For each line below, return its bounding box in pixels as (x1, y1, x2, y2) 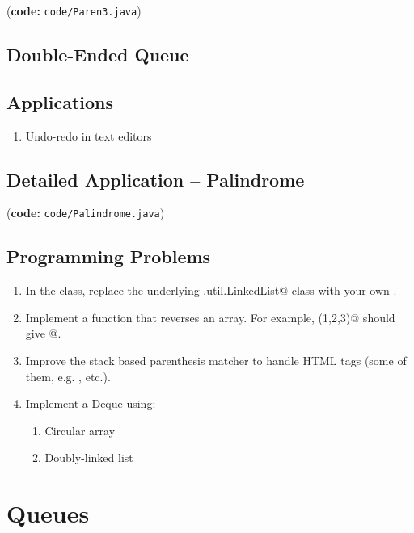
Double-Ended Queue (6, 42, 189, 67)
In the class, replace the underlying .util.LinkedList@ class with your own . (25, 282, 397, 299)
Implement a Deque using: (25, 395, 156, 412)
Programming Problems (6, 244, 211, 269)
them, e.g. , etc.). (25, 367, 111, 384)
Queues (6, 497, 90, 530)
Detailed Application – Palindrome (6, 166, 305, 191)
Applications (6, 89, 114, 114)
